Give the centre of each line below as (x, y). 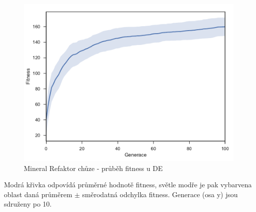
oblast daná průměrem (38, 194)
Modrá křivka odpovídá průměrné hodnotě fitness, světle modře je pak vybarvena (128, 185)
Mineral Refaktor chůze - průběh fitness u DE (93, 168)
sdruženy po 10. (28, 204)
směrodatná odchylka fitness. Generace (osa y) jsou (160, 194)
